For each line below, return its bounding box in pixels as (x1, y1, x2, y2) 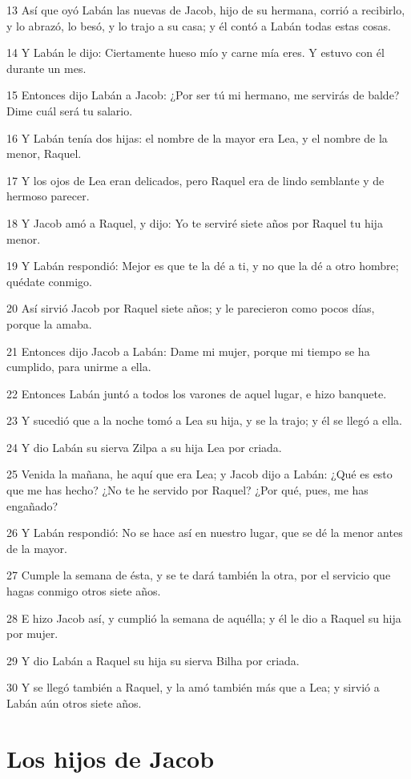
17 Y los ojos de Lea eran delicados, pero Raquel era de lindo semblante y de (6, 172, 385, 188)
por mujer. (6, 625, 58, 642)
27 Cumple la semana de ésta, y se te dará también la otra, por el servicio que (6, 567, 391, 583)
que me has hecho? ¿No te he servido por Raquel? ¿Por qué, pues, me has (6, 482, 369, 498)
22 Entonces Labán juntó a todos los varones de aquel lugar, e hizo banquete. (6, 385, 387, 402)
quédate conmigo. (6, 272, 92, 289)
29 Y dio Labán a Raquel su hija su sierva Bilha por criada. (6, 652, 300, 668)
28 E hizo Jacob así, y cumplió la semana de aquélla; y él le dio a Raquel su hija (6, 609, 401, 626)
